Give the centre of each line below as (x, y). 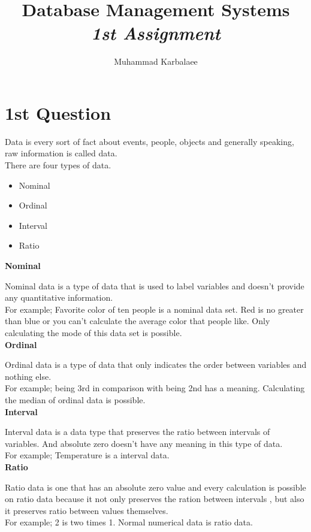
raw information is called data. (61, 153)
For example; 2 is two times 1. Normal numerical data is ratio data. (129, 522)
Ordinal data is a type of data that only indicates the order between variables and (156, 365)
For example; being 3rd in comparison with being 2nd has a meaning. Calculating (155, 388)
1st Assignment (156, 33)
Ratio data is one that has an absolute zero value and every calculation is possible (155, 487)
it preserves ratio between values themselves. (87, 510)
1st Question (58, 112)
